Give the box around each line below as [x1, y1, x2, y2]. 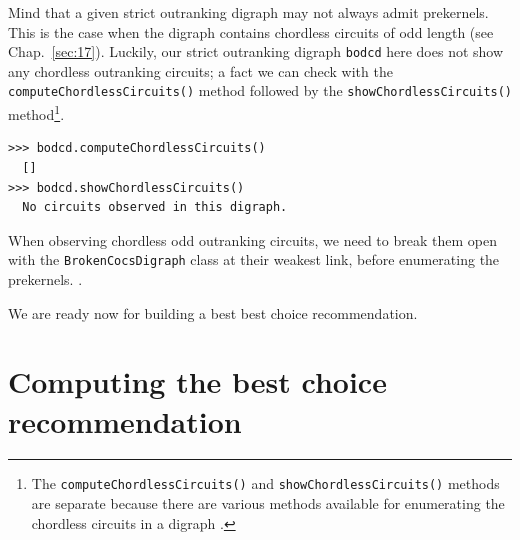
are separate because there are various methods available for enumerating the [31, 493, 505, 514]
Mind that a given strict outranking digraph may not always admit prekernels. [8, 2, 489, 22]
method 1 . [8, 101, 65, 124]
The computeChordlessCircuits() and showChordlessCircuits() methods [31, 473, 500, 494]
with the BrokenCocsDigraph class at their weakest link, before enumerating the [8, 249, 500, 270]
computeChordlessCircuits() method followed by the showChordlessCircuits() [8, 80, 513, 101]
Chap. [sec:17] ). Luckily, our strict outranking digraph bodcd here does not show [8, 41, 504, 62]
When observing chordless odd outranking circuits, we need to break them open [8, 229, 497, 250]
